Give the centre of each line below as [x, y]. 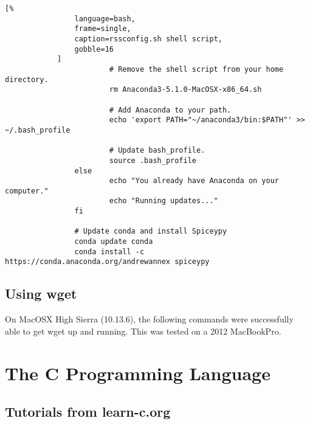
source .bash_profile [153, 160]
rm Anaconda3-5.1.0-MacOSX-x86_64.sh [185, 90]
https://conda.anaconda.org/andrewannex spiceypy [107, 262]
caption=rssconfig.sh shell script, [148, 39]
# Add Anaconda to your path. [170, 110]
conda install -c [109, 252]
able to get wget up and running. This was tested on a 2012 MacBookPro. [143, 331]
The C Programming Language [138, 373]
